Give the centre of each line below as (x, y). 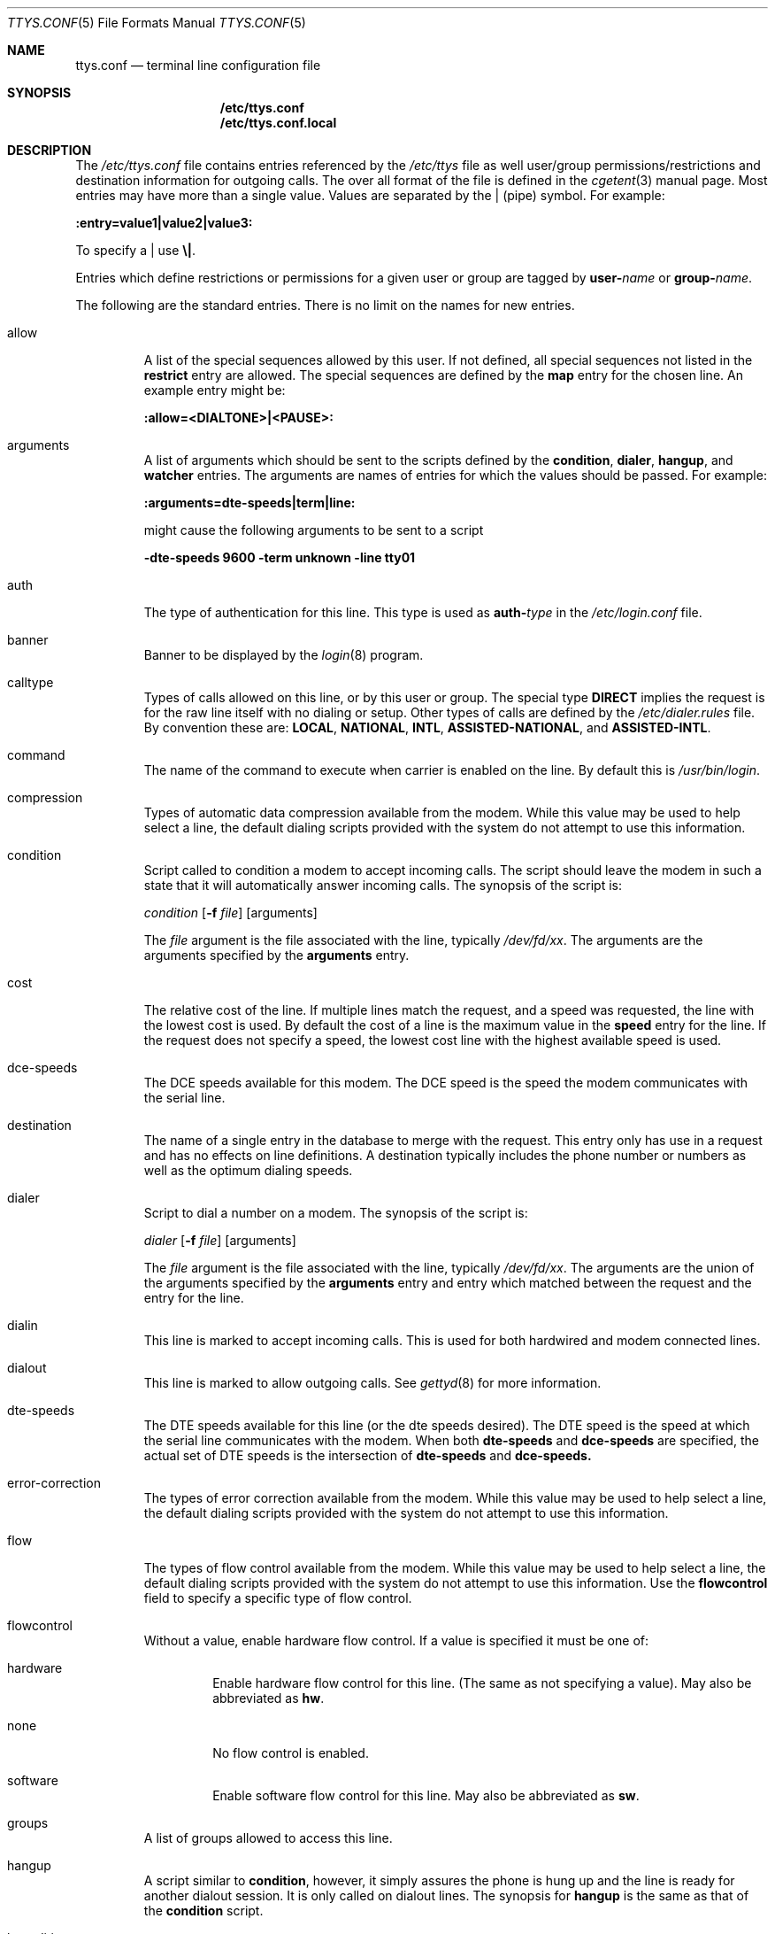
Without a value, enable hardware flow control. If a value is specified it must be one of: (396, 1640)
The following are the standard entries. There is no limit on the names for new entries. (325, 305)
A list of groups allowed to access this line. (268, 1838)
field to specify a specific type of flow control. (278, 1598)
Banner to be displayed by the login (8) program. (284, 655)
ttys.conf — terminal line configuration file (198, 65)
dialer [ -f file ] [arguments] (220, 1240)
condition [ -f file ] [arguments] (230, 913)
